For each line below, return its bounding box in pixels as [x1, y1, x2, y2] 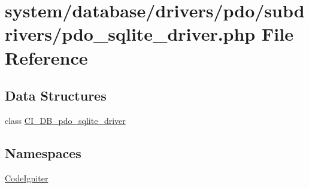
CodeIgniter [5, 171, 49, 184]
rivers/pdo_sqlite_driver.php [5, 22, 256, 46]
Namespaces [5, 143, 81, 162]
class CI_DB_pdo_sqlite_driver [5, 114, 126, 126]
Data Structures [5, 86, 107, 105]
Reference [5, 45, 88, 69]
